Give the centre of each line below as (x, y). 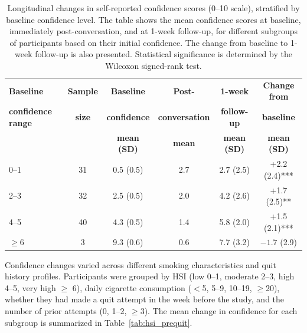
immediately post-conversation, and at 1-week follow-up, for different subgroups (153, 31)
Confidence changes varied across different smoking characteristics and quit (141, 264)
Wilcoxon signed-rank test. (153, 65)
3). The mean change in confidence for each (219, 310)
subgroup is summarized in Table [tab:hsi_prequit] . (99, 322)
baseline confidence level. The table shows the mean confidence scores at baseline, (153, 19)
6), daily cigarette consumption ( (132, 287)
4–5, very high (30, 287)
